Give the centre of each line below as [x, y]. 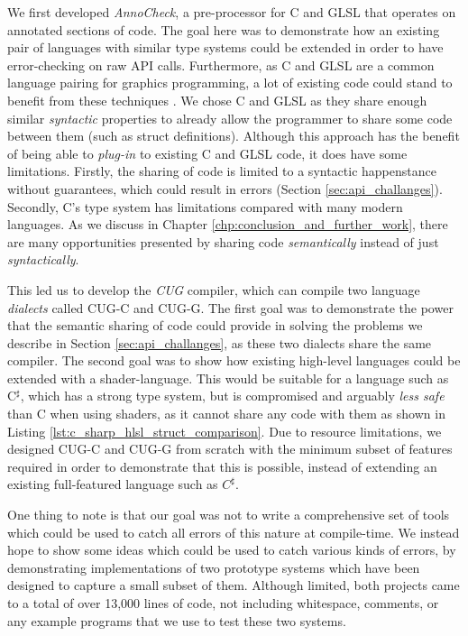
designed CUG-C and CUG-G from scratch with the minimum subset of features [230, 449]
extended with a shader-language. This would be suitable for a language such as [228, 378]
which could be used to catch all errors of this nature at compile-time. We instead [234, 532]
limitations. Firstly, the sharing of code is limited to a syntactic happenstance [222, 171]
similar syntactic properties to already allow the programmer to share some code [230, 118]
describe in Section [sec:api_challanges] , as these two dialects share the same [220, 342]
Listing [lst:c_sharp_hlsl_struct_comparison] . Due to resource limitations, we [225, 431]
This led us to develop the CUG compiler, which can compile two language [214, 289]
